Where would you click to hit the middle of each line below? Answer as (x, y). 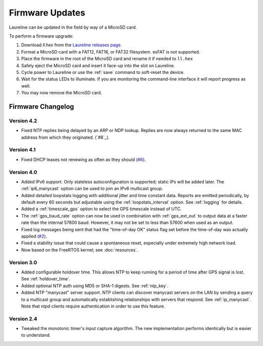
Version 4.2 (23, 121)
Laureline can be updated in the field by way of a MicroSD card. (73, 27)
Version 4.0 (23, 172)
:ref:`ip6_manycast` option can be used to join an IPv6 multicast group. (92, 189)
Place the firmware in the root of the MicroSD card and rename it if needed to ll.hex (107, 59)
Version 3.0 (23, 262)
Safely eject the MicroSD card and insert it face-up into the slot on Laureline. (98, 65)
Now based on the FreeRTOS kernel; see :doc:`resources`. (80, 250)
